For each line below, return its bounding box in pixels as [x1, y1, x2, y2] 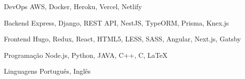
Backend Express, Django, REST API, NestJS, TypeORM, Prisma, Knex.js [4, 17, 229, 27]
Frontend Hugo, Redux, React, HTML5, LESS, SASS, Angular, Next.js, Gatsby [4, 34, 241, 44]
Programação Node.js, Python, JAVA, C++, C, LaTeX [4, 50, 168, 60]
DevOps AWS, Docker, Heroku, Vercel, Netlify [4, 1, 142, 11]
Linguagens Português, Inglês [4, 66, 91, 76]
